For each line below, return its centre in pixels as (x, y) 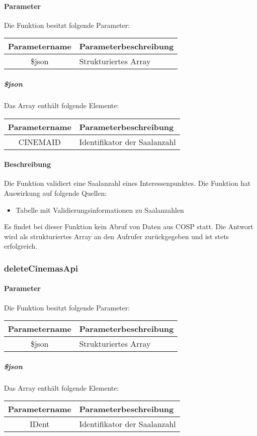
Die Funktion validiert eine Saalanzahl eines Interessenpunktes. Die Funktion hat (127, 183)
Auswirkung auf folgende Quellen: (55, 193)
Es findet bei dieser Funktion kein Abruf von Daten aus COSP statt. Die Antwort (129, 226)
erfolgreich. (21, 246)
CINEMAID (40, 142)
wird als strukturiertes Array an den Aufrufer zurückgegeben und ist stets (117, 236)
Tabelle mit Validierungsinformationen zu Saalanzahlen (100, 210)
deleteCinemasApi (41, 268)
